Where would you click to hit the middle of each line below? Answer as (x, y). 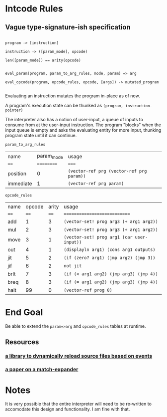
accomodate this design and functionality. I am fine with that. (68, 409)
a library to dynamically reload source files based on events (79, 356)
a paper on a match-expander (42, 370)
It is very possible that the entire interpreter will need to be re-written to (78, 404)
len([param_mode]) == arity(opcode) (43, 60)
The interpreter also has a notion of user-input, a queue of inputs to (74, 119)
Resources (22, 342)
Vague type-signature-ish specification (68, 27)
